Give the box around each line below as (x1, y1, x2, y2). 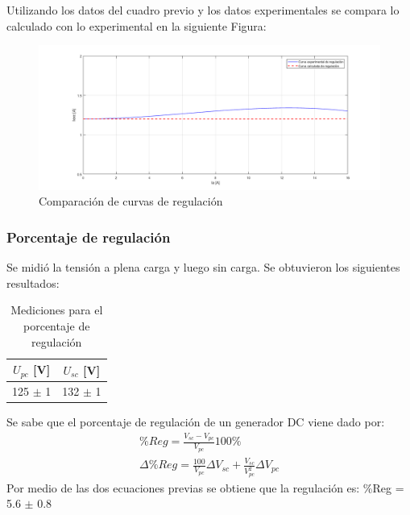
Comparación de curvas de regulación (39, 193, 223, 210)
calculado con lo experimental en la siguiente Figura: (6, 17, 267, 34)
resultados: (6, 274, 60, 291)
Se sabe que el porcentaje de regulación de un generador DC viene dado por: (6, 413, 385, 430)
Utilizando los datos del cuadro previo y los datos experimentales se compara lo (6, 2, 400, 18)
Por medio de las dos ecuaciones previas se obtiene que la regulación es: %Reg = (6, 479, 404, 496)
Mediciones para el (10, 301, 103, 318)
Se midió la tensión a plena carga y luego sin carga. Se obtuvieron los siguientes (6, 259, 400, 276)
